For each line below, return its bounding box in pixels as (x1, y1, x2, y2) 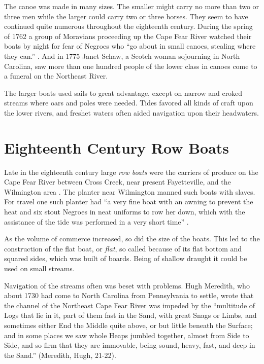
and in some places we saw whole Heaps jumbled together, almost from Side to (4, 330, 249, 340)
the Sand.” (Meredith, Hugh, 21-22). (4, 349, 116, 360)
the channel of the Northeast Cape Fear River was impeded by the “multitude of (4, 300, 255, 310)
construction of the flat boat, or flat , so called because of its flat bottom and (4, 243, 242, 253)
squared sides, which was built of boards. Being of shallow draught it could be (4, 253, 247, 264)
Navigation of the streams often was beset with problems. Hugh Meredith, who (4, 280, 250, 290)
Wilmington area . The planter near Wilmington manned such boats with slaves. (4, 186, 255, 197)
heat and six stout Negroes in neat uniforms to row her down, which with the (4, 206, 245, 217)
